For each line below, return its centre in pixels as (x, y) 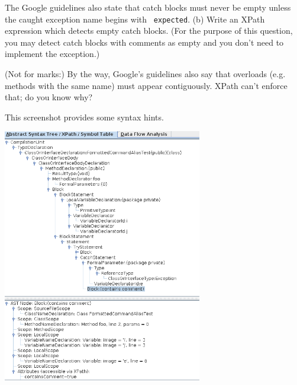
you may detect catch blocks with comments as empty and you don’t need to (144, 42)
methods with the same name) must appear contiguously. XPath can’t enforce (146, 85)
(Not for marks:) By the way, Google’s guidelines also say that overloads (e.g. (145, 74)
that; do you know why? (49, 97)
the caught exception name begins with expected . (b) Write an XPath (135, 19)
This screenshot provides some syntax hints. (84, 117)
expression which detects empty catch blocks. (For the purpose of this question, (149, 31)
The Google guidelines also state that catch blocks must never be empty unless (148, 7)
